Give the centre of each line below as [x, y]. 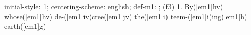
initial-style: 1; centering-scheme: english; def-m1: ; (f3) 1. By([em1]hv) [114, 6]
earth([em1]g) [25, 26]
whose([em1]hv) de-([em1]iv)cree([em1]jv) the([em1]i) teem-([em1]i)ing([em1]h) [126, 16]
